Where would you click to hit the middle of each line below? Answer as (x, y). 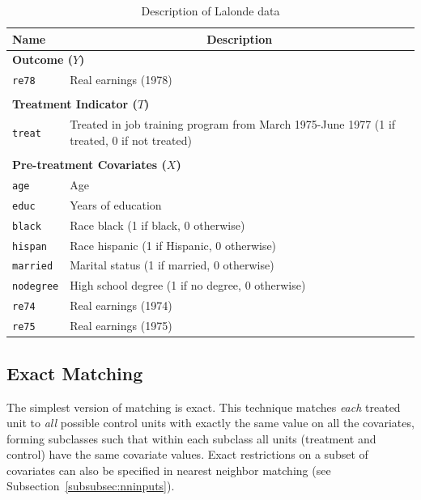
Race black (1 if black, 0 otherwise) (157, 225)
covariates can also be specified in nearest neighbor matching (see (169, 470)
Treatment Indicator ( (75, 104)
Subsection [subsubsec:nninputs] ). (91, 486)
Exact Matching (75, 373)
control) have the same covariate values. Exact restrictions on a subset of (187, 454)
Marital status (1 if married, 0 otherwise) (172, 265)
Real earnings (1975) (121, 326)
